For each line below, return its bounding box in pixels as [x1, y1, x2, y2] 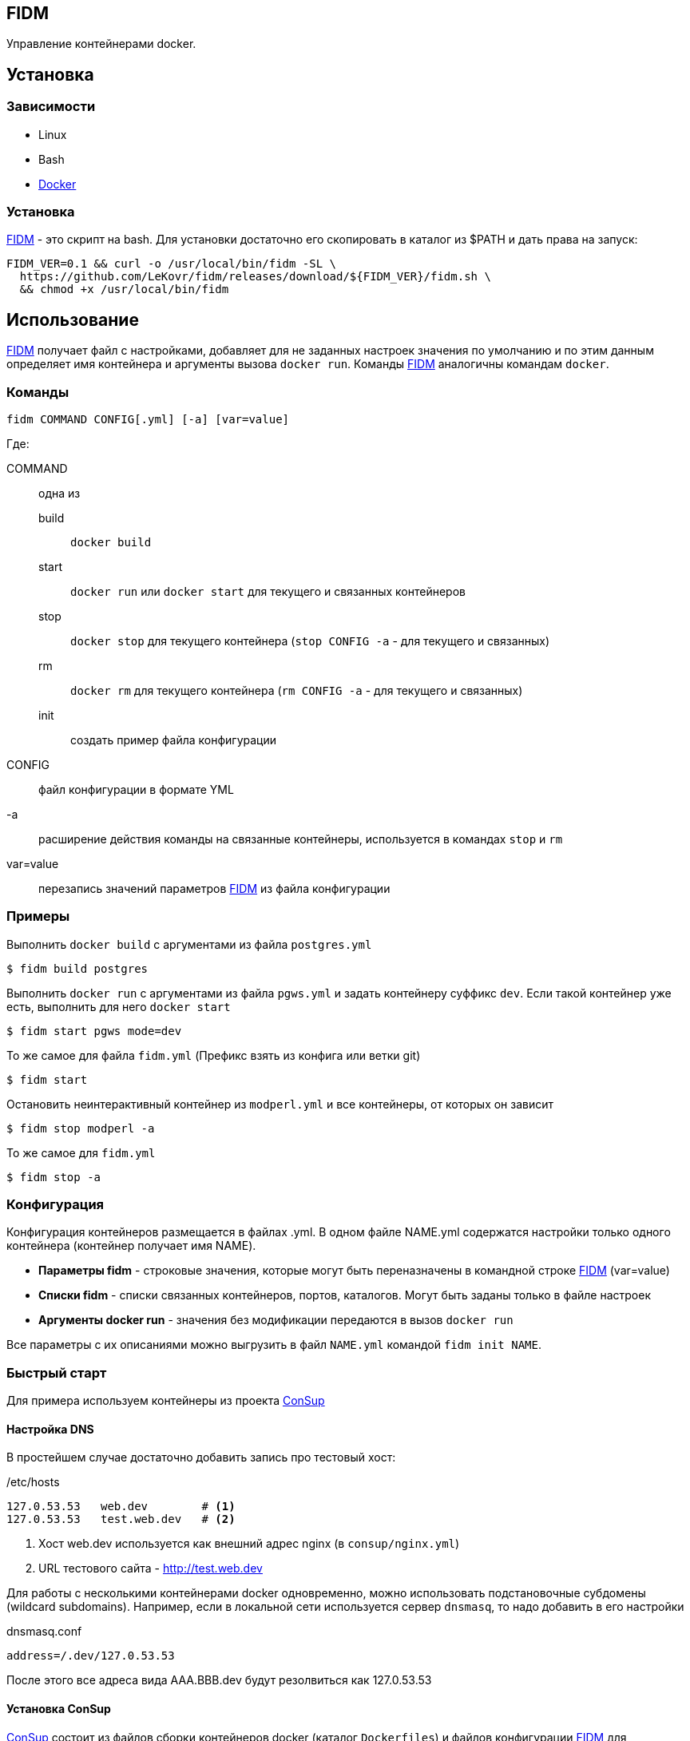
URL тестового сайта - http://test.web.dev [38, 1561, 263, 1576]
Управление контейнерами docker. [6, 37, 196, 51]
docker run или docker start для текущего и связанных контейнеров [70, 584, 466, 598]
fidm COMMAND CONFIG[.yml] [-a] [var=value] [6, 412, 290, 426]
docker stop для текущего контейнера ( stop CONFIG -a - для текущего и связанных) [70, 633, 550, 648]
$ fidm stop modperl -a [6, 1121, 155, 1135]
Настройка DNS [6, 1422, 94, 1436]
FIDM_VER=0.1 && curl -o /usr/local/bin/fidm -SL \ [6, 257, 337, 271]
